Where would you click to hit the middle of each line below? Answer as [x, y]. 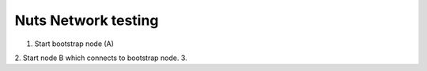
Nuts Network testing [87, 20]
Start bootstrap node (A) [74, 44]
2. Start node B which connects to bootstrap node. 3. [101, 58]
